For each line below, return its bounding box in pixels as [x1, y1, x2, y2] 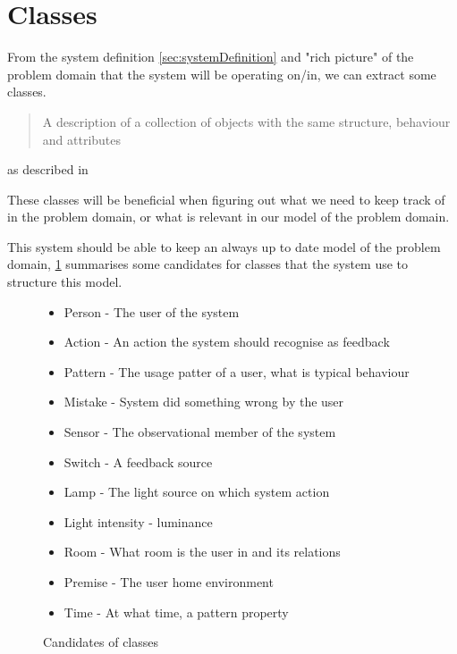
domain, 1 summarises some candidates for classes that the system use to [7, 255, 409, 273]
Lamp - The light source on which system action [63, 482, 330, 501]
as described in [7, 160, 89, 179]
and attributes [42, 130, 122, 148]
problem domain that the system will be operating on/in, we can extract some [7, 64, 436, 83]
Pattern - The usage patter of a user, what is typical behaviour [63, 362, 410, 381]
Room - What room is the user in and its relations [63, 542, 341, 561]
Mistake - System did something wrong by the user [63, 392, 344, 411]
